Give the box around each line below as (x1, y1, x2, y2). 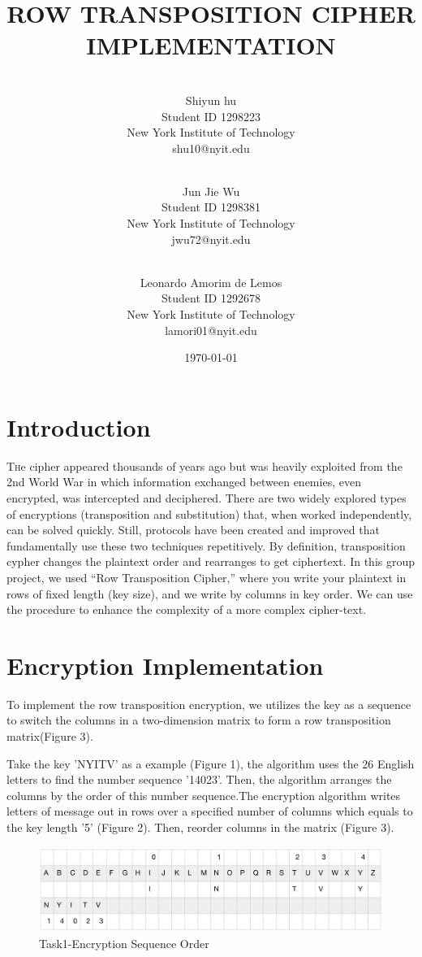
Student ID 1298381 (161, 198, 261, 215)
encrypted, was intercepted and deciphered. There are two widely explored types (6, 489, 407, 506)
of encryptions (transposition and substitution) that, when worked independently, (6, 505, 412, 522)
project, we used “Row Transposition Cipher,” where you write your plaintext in (6, 568, 407, 585)
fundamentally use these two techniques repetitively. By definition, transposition (6, 537, 406, 554)
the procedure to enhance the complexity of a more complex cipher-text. (6, 601, 367, 618)
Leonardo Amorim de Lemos (140, 273, 282, 290)
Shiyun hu (185, 91, 237, 108)
